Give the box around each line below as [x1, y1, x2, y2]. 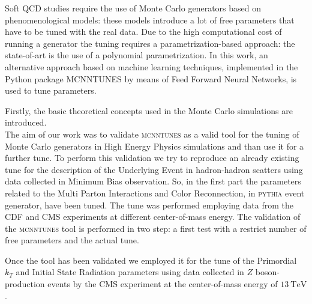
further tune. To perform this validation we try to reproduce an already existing [5, 151, 299, 164]
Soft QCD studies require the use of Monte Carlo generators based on [5, 2, 261, 14]
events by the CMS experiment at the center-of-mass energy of [47, 278, 278, 290]
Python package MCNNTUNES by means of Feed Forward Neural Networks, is [5, 72, 297, 85]
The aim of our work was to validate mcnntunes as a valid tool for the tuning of [5, 127, 299, 140]
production [5, 278, 45, 290]
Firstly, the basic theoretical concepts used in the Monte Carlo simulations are [5, 104, 293, 117]
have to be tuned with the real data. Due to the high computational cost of [5, 25, 282, 38]
